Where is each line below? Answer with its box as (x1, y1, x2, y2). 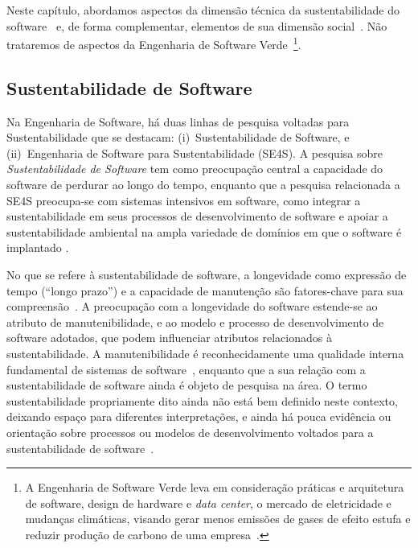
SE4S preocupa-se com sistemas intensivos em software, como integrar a (6, 192, 361, 208)
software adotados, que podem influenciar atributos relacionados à (6, 329, 332, 346)
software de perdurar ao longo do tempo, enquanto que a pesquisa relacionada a (6, 176, 400, 193)
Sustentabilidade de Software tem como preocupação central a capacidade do (6, 160, 383, 177)
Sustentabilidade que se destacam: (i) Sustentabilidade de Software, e (6, 129, 350, 146)
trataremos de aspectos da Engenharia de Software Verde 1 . (6, 34, 301, 52)
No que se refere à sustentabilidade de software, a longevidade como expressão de (6, 266, 407, 282)
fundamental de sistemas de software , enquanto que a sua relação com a (6, 361, 366, 377)
